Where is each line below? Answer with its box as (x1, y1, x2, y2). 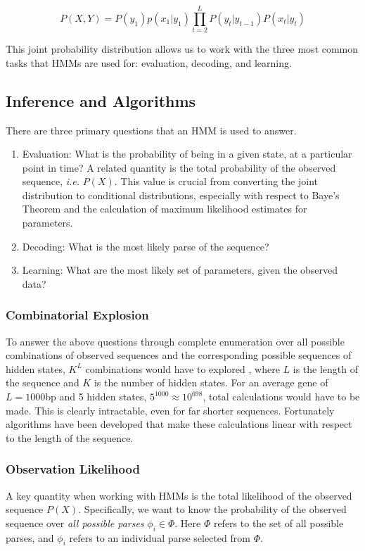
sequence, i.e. (22, 174, 80, 189)
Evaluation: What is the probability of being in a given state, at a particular (22, 146, 352, 161)
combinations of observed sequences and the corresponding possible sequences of (6, 348, 352, 362)
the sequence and (6, 375, 79, 390)
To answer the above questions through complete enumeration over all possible (6, 334, 345, 348)
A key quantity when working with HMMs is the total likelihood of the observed (6, 488, 352, 502)
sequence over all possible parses (6, 515, 144, 530)
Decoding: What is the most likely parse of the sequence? (22, 239, 269, 253)
